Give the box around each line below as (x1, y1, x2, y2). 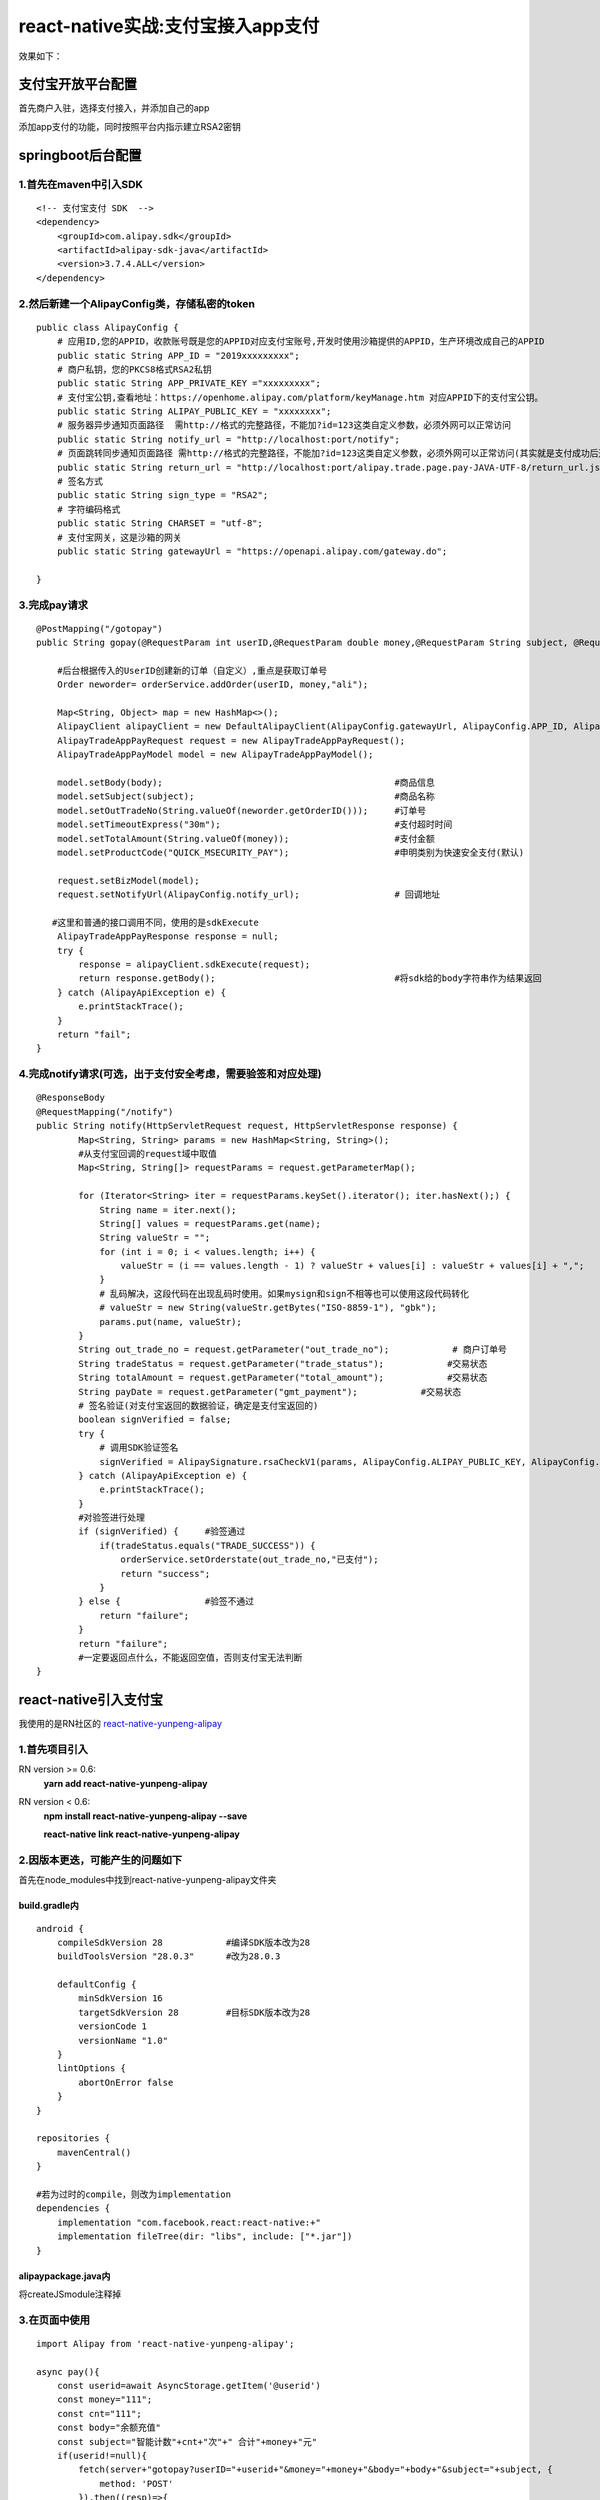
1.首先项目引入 (18, 1743, 89, 1757)
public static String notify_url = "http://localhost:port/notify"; (56, 433, 400, 445)
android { (36, 1923, 84, 1934)
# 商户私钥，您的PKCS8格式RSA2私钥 (56, 363, 212, 375)
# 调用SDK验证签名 (99, 1442, 179, 1454)
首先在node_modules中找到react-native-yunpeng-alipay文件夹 (18, 1874, 277, 1886)
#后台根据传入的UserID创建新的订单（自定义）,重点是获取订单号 (56, 665, 328, 676)
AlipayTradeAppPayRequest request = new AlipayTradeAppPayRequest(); (56, 735, 406, 746)
